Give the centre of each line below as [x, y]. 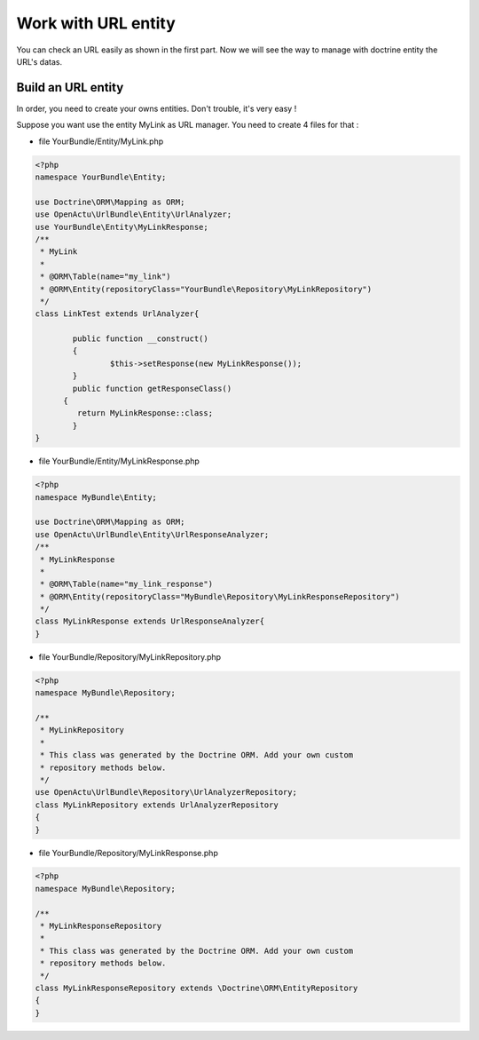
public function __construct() [140, 339]
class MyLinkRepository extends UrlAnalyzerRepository [157, 805]
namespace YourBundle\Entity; [101, 177]
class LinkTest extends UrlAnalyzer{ [117, 314]
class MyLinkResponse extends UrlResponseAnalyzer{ [150, 621]
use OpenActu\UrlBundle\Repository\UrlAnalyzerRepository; [166, 792]
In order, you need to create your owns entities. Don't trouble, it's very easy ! [157, 108]
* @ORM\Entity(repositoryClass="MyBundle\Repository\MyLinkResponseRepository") [220, 596]
